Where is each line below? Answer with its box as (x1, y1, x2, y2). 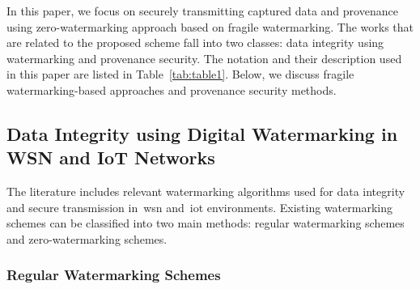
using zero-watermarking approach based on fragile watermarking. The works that (6, 18, 414, 35)
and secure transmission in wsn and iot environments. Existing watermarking (6, 198, 392, 215)
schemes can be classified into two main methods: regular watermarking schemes (6, 215, 405, 232)
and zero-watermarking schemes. (6, 230, 168, 247)
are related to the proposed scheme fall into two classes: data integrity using (6, 34, 384, 51)
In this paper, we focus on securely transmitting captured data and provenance (6, 2, 398, 19)
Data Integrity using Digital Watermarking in (6, 121, 398, 146)
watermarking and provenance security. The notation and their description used (6, 49, 402, 66)
